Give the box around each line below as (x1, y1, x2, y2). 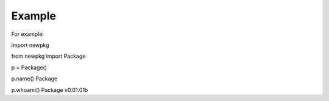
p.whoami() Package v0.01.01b (11, 86, 88, 94)
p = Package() (11, 64, 48, 71)
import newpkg (11, 41, 49, 49)
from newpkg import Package (11, 52, 86, 60)
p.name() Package (11, 75, 58, 82)
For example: (11, 30, 44, 38)
